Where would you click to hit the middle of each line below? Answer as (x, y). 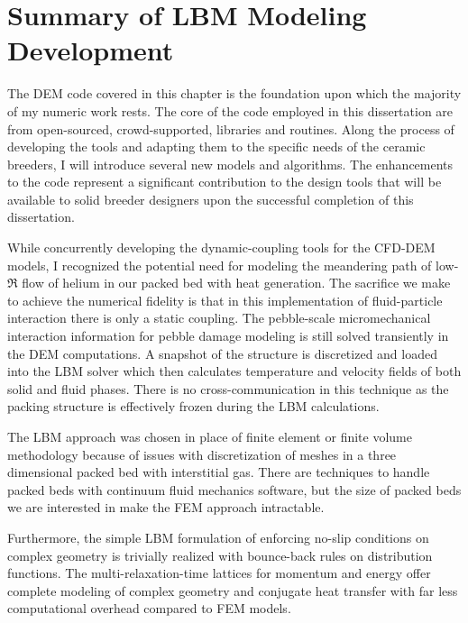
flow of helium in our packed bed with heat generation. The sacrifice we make (236, 283)
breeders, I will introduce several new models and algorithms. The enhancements (230, 164)
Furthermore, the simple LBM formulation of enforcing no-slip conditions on (218, 537)
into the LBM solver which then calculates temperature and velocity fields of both (234, 371)
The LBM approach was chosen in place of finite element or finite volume (210, 436)
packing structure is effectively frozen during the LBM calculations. (193, 406)
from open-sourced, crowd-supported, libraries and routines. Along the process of (231, 128)
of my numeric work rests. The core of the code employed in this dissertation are (230, 110)
